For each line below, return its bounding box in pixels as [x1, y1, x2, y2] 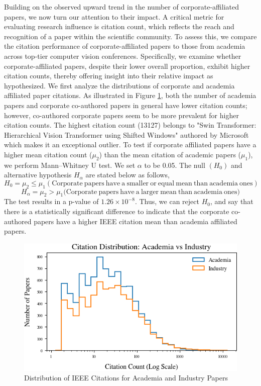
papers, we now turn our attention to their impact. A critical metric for [4, 11, 224, 22]
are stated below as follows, [85, 169, 170, 180]
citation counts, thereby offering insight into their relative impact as [4, 70, 213, 81]
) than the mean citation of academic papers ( [99, 149, 241, 159]
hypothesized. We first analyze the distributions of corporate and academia [4, 80, 235, 90]
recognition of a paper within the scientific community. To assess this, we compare [4, 31, 257, 41]
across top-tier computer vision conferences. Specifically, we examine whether [4, 50, 241, 61]
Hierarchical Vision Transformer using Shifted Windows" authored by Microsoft [4, 129, 249, 140]
